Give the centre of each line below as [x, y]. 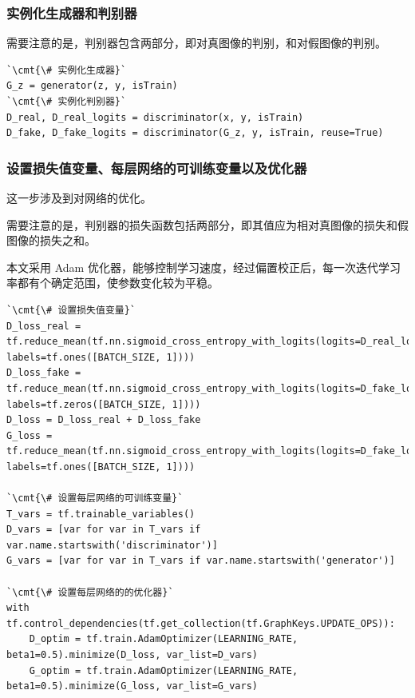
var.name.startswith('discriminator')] [112, 545]
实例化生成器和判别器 [72, 12]
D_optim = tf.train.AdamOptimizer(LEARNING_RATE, [164, 639]
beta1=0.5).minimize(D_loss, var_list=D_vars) [132, 655]
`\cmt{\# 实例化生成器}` [67, 70]
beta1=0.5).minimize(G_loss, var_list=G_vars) [132, 686]
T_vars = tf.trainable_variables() [101, 514]
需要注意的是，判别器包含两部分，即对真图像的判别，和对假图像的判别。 [196, 43]
